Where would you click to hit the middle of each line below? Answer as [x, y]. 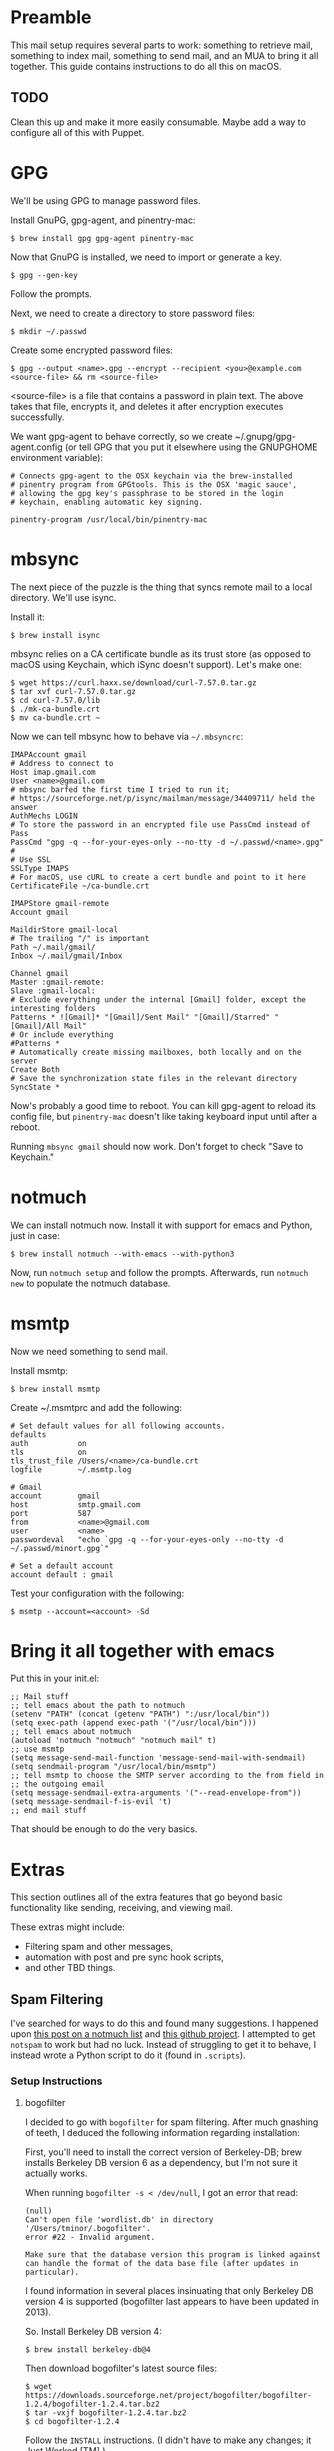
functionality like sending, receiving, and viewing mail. [121, 1908]
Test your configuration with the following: [97, 1593]
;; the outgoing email [57, 1784]
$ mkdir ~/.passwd [48, 331]
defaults [28, 1434]
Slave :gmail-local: [53, 991]
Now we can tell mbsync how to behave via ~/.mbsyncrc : [127, 736]
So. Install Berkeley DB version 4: [93, 2332]
